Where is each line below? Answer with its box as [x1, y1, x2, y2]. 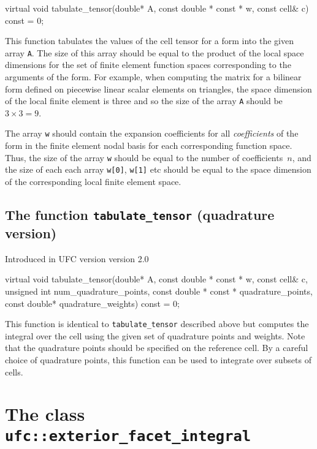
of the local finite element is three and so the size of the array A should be [5, 94, 283, 107]
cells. [5, 365, 23, 378]
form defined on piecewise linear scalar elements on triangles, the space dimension [5, 82, 312, 95]
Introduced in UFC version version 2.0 [5, 252, 149, 265]
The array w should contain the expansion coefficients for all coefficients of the [5, 127, 299, 140]
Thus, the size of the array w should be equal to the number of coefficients [5, 151, 283, 164]
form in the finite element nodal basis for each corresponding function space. [5, 139, 292, 152]
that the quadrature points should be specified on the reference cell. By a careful [5, 341, 308, 354]
